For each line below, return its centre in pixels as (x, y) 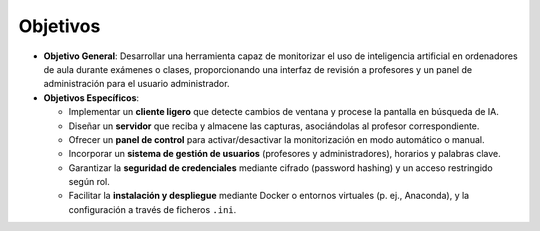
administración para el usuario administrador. (136, 84)
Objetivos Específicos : (91, 97)
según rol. (89, 182)
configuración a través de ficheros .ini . (152, 209)
